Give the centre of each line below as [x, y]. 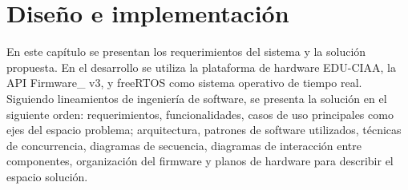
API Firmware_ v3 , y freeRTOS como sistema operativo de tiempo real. [184, 83]
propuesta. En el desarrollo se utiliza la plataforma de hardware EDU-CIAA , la [202, 67]
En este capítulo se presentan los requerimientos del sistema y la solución [186, 51]
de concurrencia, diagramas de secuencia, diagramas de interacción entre [184, 145]
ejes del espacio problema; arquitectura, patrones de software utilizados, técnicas [204, 130]
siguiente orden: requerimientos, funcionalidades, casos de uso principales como [200, 114]
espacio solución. [47, 176]
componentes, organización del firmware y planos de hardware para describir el [200, 161]
